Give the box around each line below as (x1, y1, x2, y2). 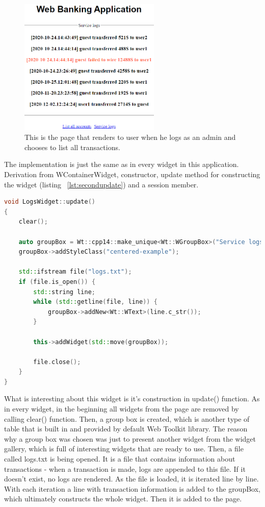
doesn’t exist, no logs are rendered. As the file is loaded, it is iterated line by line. (4, 473, 259, 484)
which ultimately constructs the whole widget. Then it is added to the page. (4, 493, 242, 504)
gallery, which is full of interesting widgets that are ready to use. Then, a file (4, 443, 244, 454)
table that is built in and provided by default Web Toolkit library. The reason (4, 423, 248, 434)
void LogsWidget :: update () (4, 198, 95, 206)
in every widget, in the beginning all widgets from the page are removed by (4, 403, 239, 414)
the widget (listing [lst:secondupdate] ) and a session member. (4, 179, 199, 189)
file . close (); (33, 358, 81, 366)
